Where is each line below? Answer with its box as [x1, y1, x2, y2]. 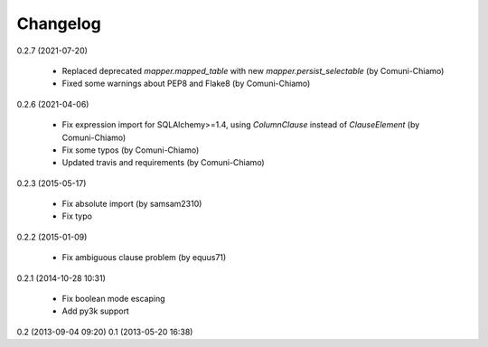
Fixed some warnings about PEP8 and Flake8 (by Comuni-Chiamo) [61, 78, 311, 89]
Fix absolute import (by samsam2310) [61, 199, 202, 210]
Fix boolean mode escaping [61, 294, 166, 305]
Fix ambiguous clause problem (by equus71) [61, 252, 227, 263]
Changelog [16, 14, 101, 33]
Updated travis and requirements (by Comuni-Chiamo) [61, 157, 266, 168]
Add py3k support [61, 305, 130, 316]
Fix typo [61, 211, 92, 221]
